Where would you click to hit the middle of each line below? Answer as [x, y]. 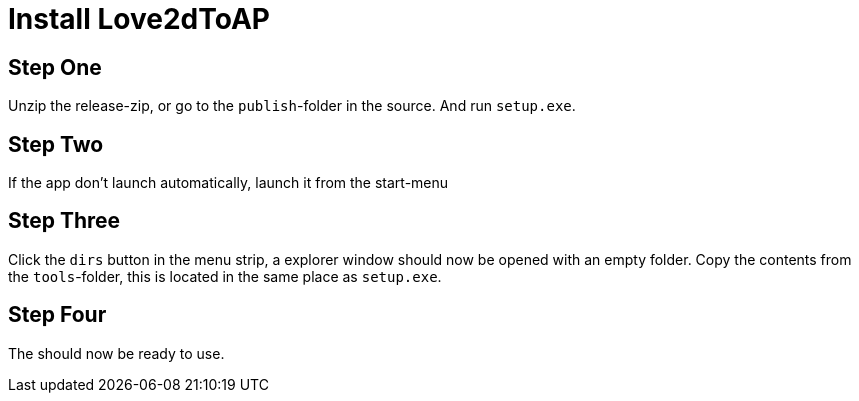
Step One [55, 67]
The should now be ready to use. [116, 353]
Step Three [64, 221]
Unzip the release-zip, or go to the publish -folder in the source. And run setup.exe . [292, 106]
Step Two [56, 144]
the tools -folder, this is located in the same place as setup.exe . [225, 276]
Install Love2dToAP [139, 19]
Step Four [57, 315]
